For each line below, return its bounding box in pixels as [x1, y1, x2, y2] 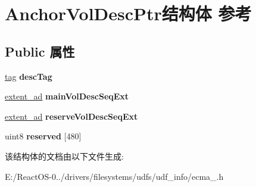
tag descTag [5, 70, 52, 82]
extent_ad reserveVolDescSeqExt [5, 110, 138, 122]
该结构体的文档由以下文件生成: [5, 149, 124, 162]
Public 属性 [5, 42, 75, 60]
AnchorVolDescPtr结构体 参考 [5, 1, 252, 26]
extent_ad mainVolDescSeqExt [5, 90, 129, 102]
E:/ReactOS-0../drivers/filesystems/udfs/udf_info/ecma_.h [5, 170, 224, 182]
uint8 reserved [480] [5, 130, 82, 142]
